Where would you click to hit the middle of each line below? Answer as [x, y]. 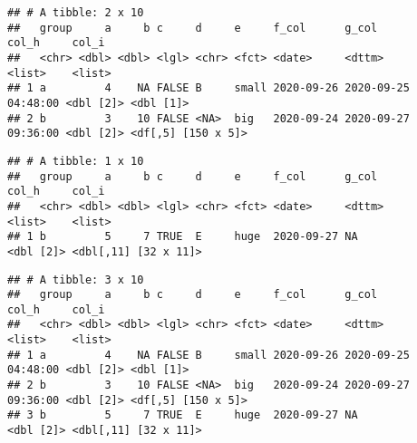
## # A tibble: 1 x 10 [76, 161]
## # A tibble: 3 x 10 [76, 279]
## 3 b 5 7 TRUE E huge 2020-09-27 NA [183, 415]
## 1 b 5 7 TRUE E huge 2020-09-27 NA [183, 237]
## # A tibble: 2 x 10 [76, 13]
